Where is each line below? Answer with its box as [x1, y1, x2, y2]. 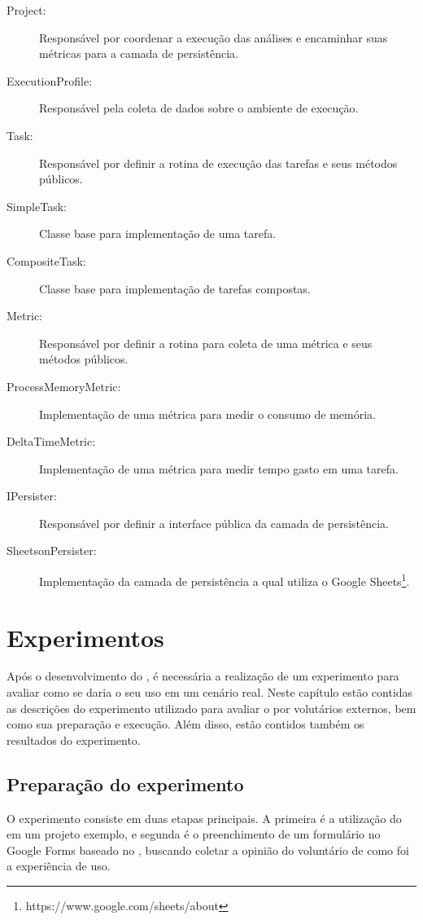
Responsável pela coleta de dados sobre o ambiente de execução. [39, 99, 359, 117]
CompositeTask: [7, 252, 86, 269]
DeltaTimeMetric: [7, 433, 96, 450]
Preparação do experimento [7, 771, 244, 796]
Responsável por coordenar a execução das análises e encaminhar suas [39, 29, 388, 46]
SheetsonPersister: [7, 542, 97, 559]
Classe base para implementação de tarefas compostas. [39, 280, 311, 297]
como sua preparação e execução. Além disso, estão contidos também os [7, 715, 364, 733]
